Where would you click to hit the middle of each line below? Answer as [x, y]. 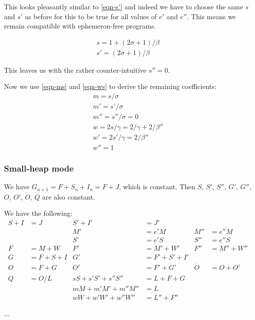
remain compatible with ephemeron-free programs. [80, 26]
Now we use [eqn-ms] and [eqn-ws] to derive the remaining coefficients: [110, 86]
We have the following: [38, 213]
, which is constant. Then [157, 187]
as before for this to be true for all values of [91, 16]
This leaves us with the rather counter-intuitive [75, 70]
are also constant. [68, 196]
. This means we [211, 16]
